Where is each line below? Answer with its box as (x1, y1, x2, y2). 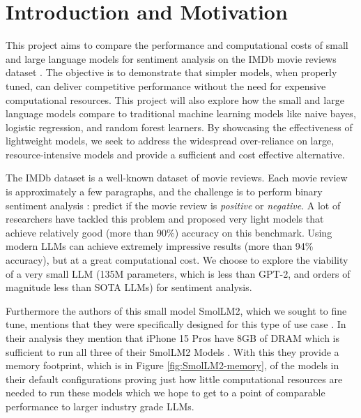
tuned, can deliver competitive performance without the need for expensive (6, 78, 326, 93)
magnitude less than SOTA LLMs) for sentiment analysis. (6, 280, 252, 294)
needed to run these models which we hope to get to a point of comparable (6, 385, 325, 400)
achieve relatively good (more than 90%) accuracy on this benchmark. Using (6, 225, 332, 239)
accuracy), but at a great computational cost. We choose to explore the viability (6, 253, 348, 267)
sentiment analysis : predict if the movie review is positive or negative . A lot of (6, 197, 341, 212)
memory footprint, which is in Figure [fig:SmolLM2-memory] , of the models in (6, 358, 339, 373)
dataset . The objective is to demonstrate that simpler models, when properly (6, 65, 337, 80)
